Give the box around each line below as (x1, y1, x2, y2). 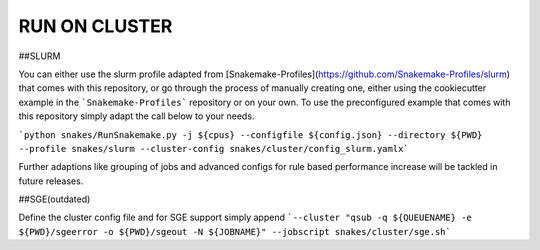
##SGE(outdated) (18, 193, 91, 205)
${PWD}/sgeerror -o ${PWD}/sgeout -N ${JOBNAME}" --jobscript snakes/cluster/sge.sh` (18, 226, 452, 237)
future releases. (18, 175, 84, 187)
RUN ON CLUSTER (18, 15, 173, 37)
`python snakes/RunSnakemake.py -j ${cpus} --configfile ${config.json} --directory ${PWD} (18, 129, 483, 140)
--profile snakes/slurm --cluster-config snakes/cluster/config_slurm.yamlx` (18, 143, 409, 154)
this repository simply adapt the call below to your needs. (18, 110, 255, 122)
